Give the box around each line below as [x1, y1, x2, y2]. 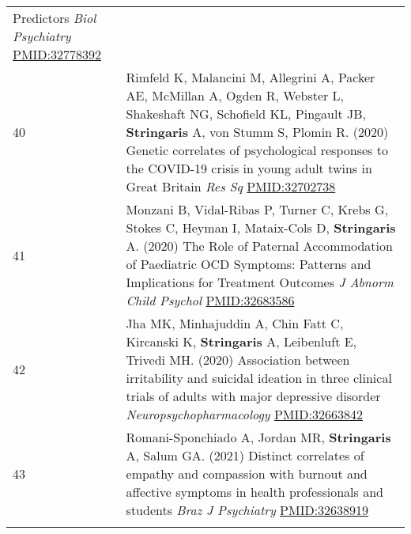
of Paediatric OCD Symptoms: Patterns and [126, 255, 371, 273]
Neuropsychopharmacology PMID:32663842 [126, 405, 363, 423]
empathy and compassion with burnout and [126, 464, 368, 483]
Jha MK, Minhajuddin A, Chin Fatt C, [126, 314, 344, 332]
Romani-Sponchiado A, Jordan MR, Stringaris [126, 428, 391, 446]
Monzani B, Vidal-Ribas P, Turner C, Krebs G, [126, 200, 388, 218]
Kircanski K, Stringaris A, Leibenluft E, [126, 332, 357, 350]
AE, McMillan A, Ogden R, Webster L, [126, 86, 345, 104]
